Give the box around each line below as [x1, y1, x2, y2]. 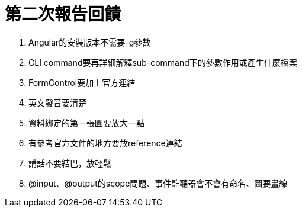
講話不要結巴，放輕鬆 [28, 158, 111, 168]
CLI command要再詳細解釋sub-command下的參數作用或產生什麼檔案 [28, 57, 297, 68]
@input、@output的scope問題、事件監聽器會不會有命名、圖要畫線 [28, 178, 288, 188]
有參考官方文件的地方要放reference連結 [28, 137, 182, 148]
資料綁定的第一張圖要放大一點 [28, 117, 144, 128]
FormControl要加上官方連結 [28, 77, 136, 88]
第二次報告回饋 [5, 4, 121, 24]
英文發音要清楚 [28, 97, 86, 108]
